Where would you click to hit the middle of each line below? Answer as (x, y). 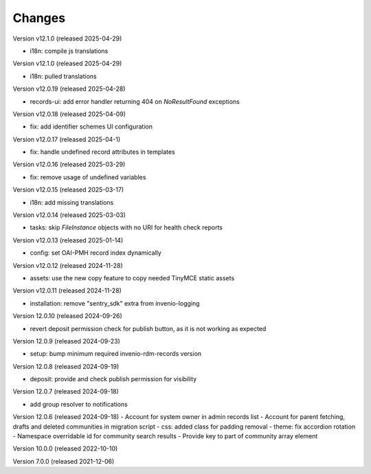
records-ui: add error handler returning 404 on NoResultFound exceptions (135, 101)
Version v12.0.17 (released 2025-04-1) (67, 139)
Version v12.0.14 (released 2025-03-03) (69, 215)
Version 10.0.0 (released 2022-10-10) (65, 449)
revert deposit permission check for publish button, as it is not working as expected (148, 328)
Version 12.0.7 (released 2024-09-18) (66, 392)
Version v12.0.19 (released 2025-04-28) (69, 89)
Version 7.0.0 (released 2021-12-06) (64, 461)
